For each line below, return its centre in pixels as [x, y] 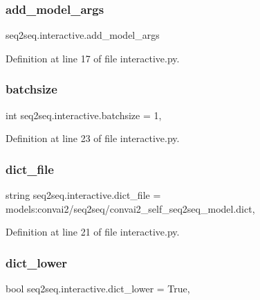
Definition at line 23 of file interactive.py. [93, 138]
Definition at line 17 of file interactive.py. [93, 58]
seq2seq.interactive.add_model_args [83, 35]
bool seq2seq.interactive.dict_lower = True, [98, 289]
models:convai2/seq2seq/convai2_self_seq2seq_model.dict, [130, 208]
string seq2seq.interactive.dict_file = [83, 195]
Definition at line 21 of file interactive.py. [93, 232]
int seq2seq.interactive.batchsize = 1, [84, 115]
